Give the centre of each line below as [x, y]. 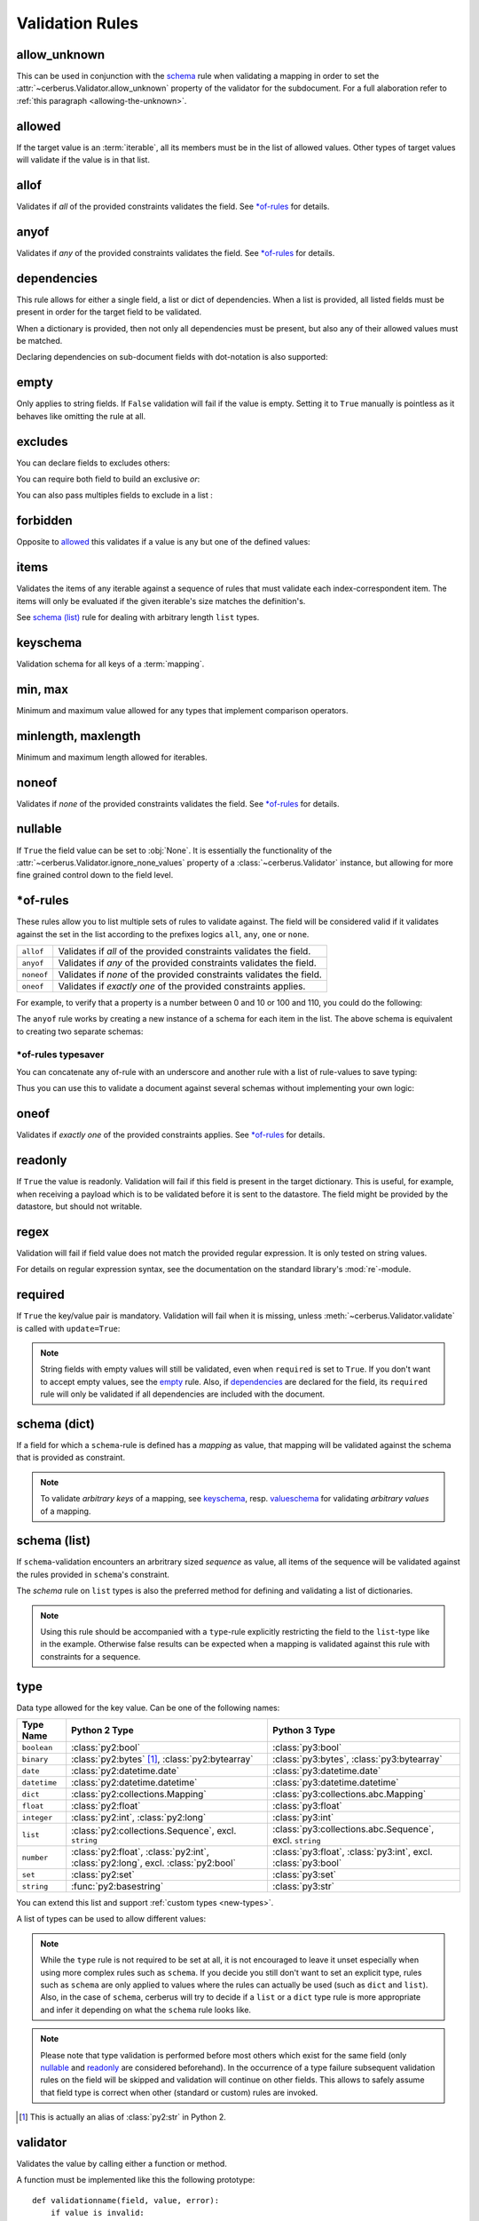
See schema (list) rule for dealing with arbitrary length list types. [138, 617]
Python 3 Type [304, 1731]
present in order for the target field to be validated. [109, 312]
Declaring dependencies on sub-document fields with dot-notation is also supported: [172, 357]
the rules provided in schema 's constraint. [93, 1574]
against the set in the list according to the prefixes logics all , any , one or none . [163, 934]
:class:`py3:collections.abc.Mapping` [349, 1795]
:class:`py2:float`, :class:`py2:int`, [141, 1852]
